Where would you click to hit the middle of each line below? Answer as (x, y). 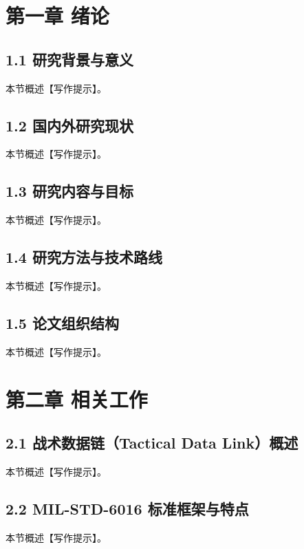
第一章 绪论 (57, 15)
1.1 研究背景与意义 (69, 59)
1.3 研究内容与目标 (69, 191)
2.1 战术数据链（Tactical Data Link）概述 (152, 443)
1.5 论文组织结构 (62, 322)
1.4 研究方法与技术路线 (84, 257)
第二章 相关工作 (77, 399)
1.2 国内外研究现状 (69, 125)
